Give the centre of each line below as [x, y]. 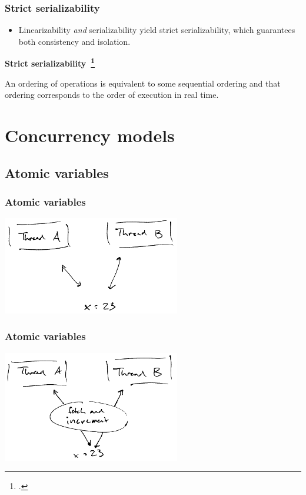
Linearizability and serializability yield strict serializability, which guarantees [157, 30]
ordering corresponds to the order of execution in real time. [112, 95]
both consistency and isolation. [74, 41]
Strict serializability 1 [50, 62]
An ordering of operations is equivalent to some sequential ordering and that [143, 83]
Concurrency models [90, 135]
